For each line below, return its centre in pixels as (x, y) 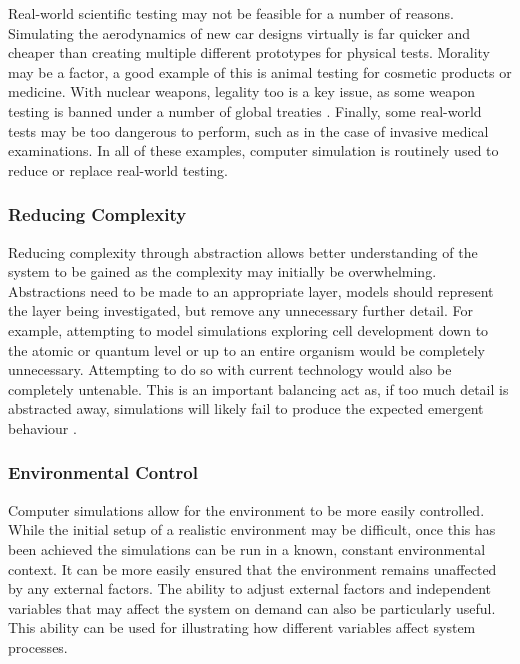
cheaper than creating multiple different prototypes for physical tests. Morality (249, 52)
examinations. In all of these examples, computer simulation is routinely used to (253, 150)
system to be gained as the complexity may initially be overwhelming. (222, 271)
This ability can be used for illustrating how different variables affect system (242, 627)
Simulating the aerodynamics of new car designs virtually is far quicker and (239, 32)
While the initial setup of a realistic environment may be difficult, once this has (252, 529)
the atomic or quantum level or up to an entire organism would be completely (246, 349)
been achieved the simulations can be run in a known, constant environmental (247, 548)
